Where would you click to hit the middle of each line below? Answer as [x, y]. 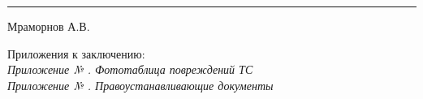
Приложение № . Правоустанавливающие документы [140, 85]
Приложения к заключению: [76, 53]
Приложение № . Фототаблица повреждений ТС [130, 69]
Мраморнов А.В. [49, 26]
